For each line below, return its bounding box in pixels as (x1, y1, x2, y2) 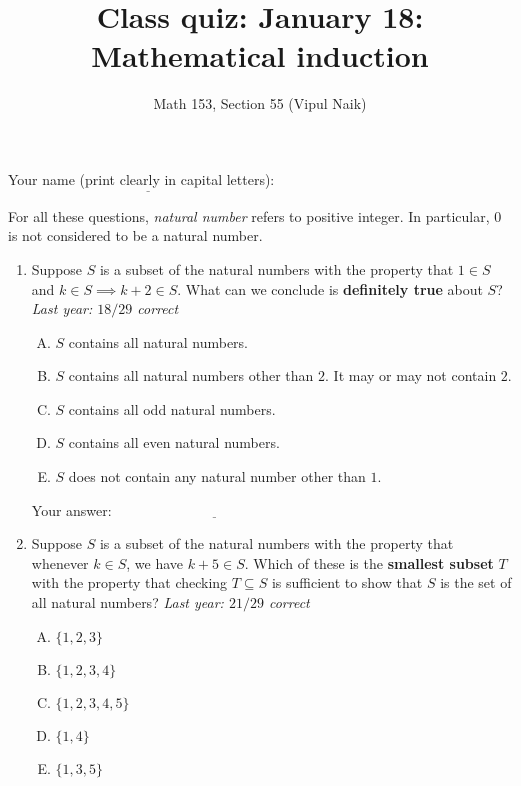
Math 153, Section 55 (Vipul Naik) (153, 93, 367, 114)
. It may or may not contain (325, 365, 497, 386)
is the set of (440, 572, 512, 593)
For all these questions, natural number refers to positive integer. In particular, (8, 205, 490, 226)
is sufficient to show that (271, 572, 423, 593)
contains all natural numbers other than (68, 365, 314, 386)
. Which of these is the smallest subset (244, 552, 494, 573)
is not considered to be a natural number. (8, 225, 263, 246)
